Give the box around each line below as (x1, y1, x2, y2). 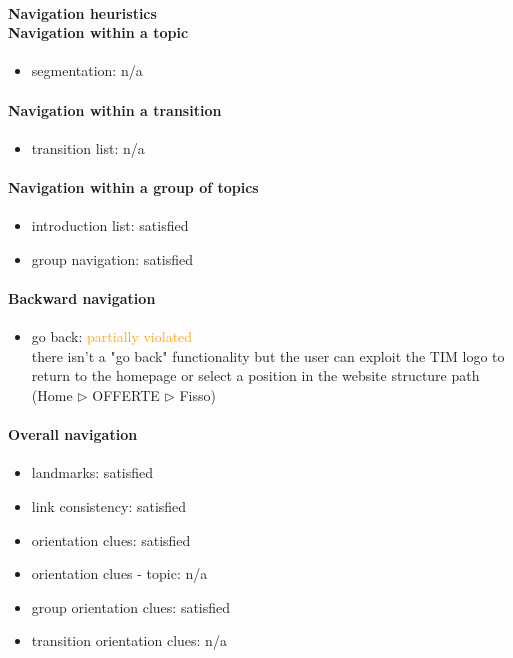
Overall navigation (8, 424, 138, 445)
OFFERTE (92, 384, 160, 405)
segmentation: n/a (31, 60, 143, 81)
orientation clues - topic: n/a (31, 563, 208, 584)
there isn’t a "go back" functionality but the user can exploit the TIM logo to (31, 345, 505, 366)
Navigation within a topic (8, 22, 189, 43)
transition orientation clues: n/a (31, 630, 227, 651)
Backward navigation (8, 287, 156, 308)
